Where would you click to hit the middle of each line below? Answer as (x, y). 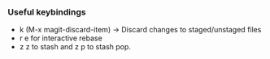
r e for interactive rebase (61, 38)
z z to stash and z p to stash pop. (75, 47)
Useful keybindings (47, 12)
